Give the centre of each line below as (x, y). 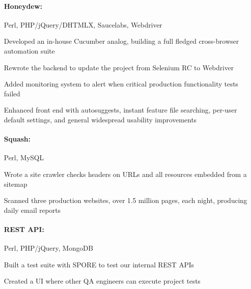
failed (12, 93)
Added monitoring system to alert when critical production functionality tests (121, 84)
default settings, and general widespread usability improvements (100, 119)
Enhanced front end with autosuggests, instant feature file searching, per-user (121, 110)
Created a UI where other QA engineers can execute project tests (102, 281)
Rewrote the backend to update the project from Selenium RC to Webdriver (119, 67)
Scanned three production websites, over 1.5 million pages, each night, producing (126, 200)
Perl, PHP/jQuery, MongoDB (49, 248)
